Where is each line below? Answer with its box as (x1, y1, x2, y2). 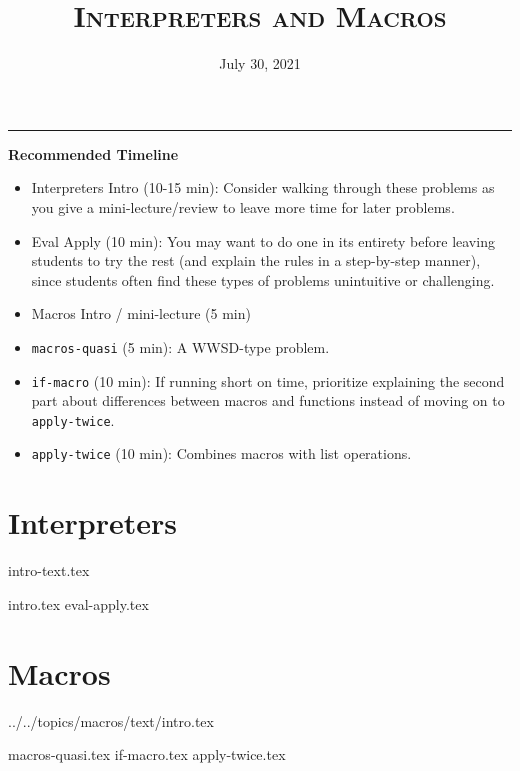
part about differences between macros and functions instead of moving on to (31, 390, 505, 411)
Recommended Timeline (8, 143, 179, 164)
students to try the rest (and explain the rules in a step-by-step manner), (31, 250, 481, 271)
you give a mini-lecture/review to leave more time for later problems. (31, 196, 455, 217)
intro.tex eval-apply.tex (8, 593, 149, 614)
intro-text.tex (8, 560, 90, 581)
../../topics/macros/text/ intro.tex (8, 710, 214, 731)
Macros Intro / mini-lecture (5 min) (31, 303, 251, 324)
